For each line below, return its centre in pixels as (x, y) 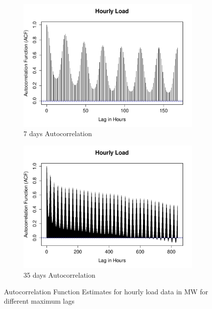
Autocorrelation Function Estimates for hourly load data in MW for (106, 291)
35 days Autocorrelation (59, 275)
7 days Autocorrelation (58, 133)
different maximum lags (39, 301)
